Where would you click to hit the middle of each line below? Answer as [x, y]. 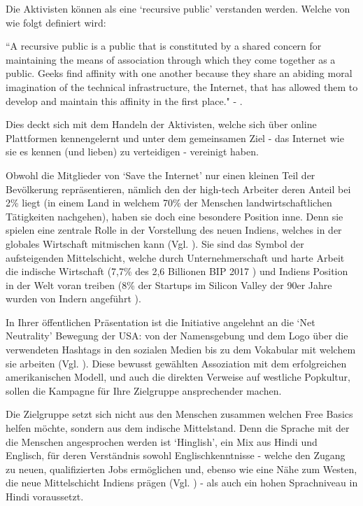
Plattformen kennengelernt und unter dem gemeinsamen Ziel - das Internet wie [175, 138]
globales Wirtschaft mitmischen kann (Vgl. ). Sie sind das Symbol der [155, 243]
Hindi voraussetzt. [45, 496]
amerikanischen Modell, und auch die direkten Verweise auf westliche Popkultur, [178, 377]
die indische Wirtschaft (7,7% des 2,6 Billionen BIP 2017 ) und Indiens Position [177, 271]
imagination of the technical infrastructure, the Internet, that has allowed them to [182, 86]
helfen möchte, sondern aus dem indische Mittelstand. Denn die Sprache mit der [178, 428]
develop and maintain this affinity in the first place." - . [124, 100]
